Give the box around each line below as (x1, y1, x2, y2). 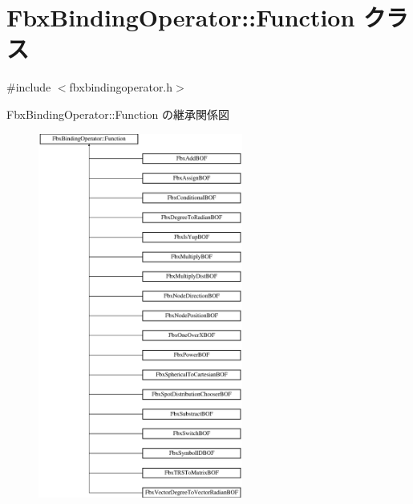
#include (6, 79, 51, 96)
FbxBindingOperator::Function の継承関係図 (6, 105, 230, 122)
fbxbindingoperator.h (69, 79, 173, 96)
